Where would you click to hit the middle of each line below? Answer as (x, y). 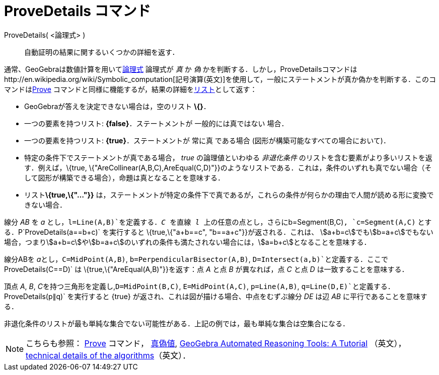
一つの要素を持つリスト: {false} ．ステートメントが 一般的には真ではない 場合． (156, 123)
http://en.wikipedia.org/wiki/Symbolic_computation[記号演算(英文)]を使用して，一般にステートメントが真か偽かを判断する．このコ (220, 79)
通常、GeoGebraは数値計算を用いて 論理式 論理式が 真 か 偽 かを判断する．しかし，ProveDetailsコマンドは (181, 69)
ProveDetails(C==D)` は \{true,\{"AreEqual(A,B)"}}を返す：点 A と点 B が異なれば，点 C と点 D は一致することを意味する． (206, 269)
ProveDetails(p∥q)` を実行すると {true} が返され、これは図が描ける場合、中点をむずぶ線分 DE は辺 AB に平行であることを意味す (216, 296)
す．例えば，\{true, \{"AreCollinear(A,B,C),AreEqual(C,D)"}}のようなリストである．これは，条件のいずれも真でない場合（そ (228, 167)
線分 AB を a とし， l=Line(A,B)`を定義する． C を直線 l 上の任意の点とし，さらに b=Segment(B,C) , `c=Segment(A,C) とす (218, 222)
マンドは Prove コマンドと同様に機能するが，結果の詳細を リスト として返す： (131, 89)
